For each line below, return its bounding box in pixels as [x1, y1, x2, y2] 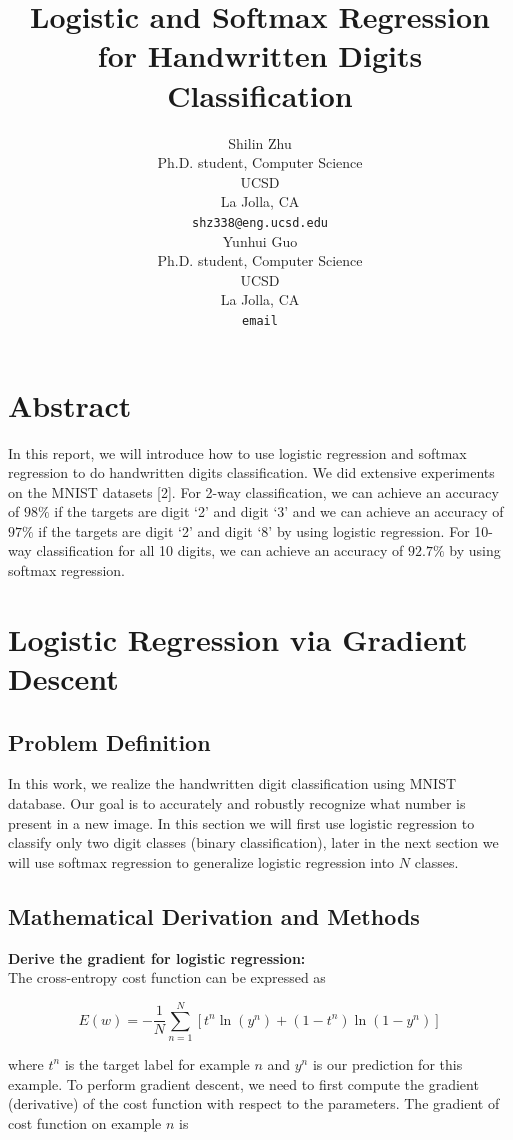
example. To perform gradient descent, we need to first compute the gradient [8, 1073, 479, 1094]
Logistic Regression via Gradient [8, 618, 468, 659]
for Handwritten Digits [97, 35, 423, 76]
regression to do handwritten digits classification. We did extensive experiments [8, 462, 495, 483]
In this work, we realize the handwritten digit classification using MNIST [8, 773, 457, 794]
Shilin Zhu [228, 132, 292, 153]
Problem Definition [8, 726, 211, 757]
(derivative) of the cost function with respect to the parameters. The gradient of [8, 1093, 500, 1114]
